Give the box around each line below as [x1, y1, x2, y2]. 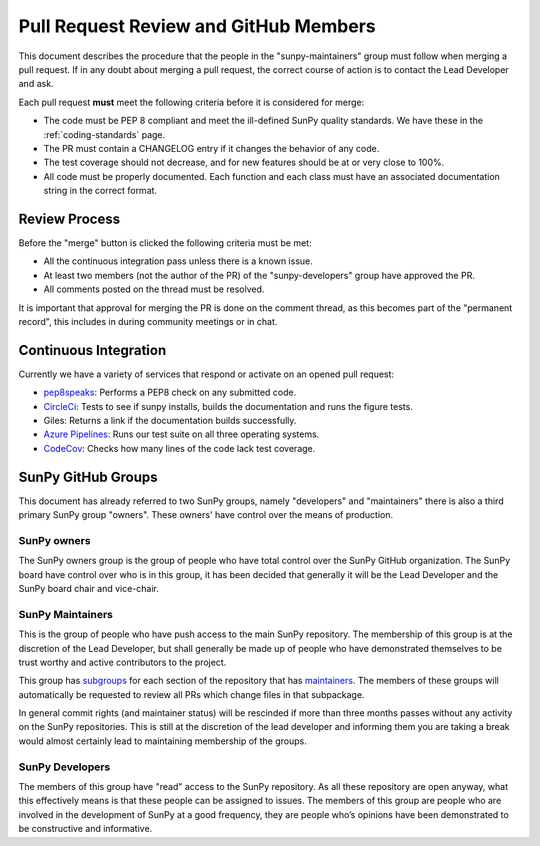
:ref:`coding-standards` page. [43, 128, 166, 140]
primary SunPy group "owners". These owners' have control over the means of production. [18, 509, 394, 521]
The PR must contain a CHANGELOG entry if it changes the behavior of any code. [43, 142, 380, 154]
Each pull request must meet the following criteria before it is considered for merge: [18, 96, 365, 108]
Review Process [18, 210, 120, 227]
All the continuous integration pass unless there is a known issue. [43, 255, 314, 267]
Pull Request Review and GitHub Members [18, 15, 377, 37]
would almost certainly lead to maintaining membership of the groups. [18, 735, 307, 747]
